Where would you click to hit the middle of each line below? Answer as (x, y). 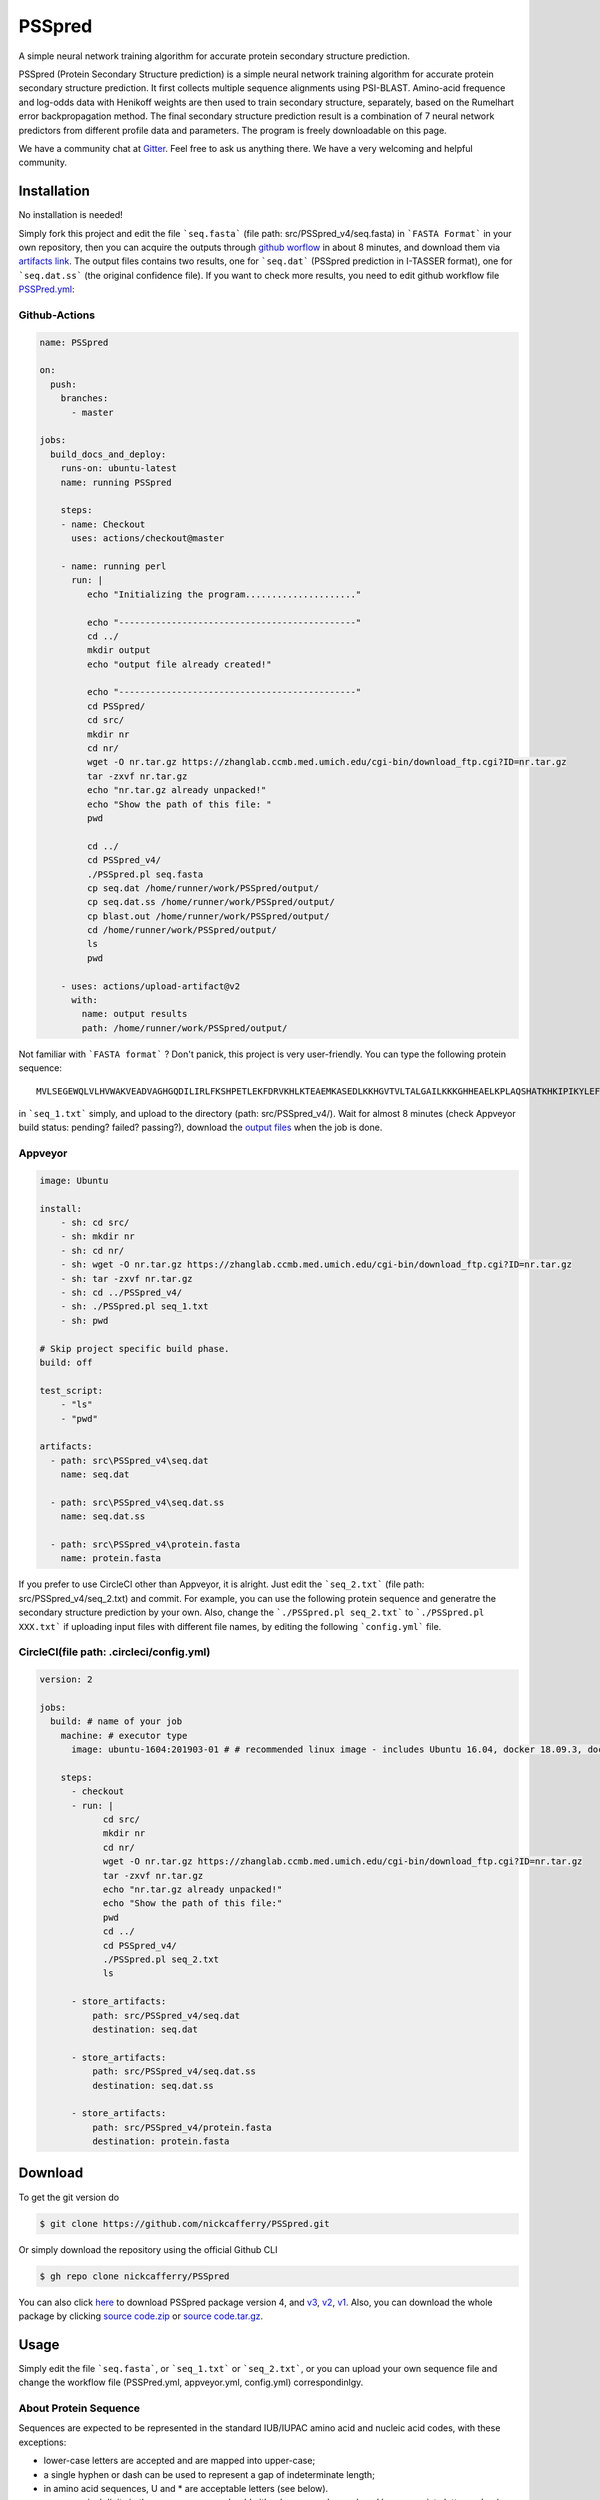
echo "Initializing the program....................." (224, 594)
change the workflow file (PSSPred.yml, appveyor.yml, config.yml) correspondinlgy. (191, 2382)
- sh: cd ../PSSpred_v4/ (121, 1293)
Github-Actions (56, 315)
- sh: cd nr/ (92, 1250)
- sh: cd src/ (95, 1223)
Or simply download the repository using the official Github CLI (148, 2249)
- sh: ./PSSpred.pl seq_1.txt (134, 1306)
